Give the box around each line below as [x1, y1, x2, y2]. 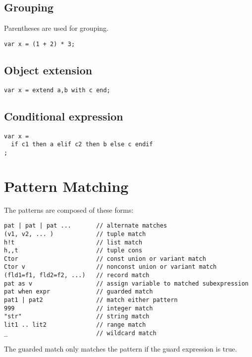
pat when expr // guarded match [4, 288, 153, 296]
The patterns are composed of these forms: [4, 204, 134, 215]
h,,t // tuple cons [4, 247, 143, 254]
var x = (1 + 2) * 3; [4, 40, 75, 48]
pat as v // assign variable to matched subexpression [4, 280, 249, 287]
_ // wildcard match [4, 329, 156, 337]
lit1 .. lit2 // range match [4, 321, 146, 329]
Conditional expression [4, 108, 123, 123]
